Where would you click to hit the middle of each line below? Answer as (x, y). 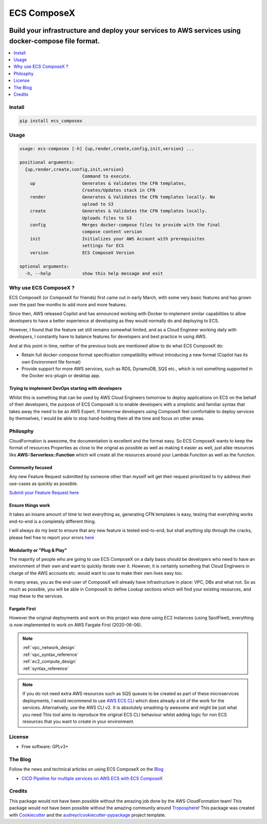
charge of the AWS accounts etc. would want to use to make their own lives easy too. (96, 573)
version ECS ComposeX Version (82, 252)
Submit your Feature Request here (44, 493)
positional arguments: (47, 163)
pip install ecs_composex (51, 121)
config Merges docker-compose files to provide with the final (125, 225)
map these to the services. (36, 596)
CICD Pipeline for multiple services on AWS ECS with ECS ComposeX (92, 778)
